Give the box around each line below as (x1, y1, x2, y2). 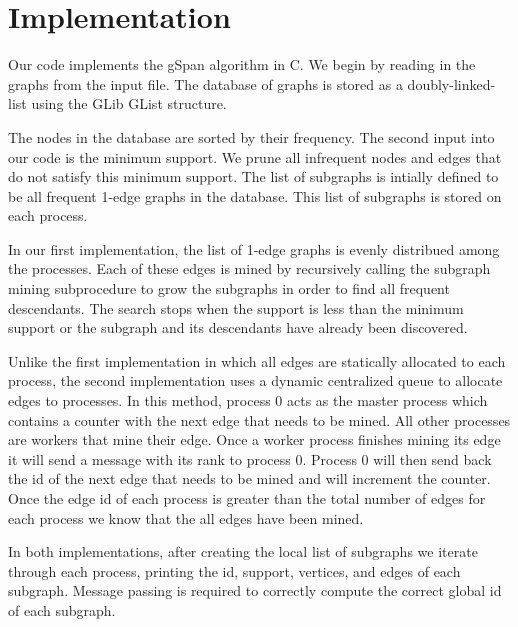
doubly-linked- (407, 73, 496, 94)
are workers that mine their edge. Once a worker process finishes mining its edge (8, 429, 501, 450)
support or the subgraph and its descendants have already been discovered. (8, 317, 468, 338)
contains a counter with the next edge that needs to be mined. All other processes (8, 409, 511, 430)
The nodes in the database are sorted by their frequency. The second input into (8, 126, 495, 147)
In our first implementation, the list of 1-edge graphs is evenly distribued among (8, 238, 500, 259)
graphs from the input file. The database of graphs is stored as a (8, 73, 403, 94)
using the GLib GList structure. (31, 93, 227, 114)
